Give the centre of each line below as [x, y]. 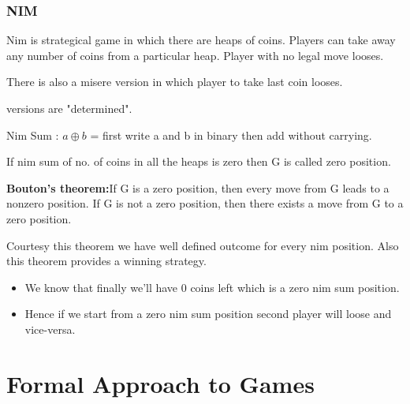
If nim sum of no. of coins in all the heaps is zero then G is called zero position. [199, 161]
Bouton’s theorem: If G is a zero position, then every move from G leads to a [198, 187]
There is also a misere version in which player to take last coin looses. [175, 82]
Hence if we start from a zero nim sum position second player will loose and [208, 314]
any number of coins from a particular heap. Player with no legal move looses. [195, 55]
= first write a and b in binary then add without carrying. [231, 135]
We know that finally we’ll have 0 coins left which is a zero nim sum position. [212, 287]
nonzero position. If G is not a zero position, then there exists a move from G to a [205, 203]
